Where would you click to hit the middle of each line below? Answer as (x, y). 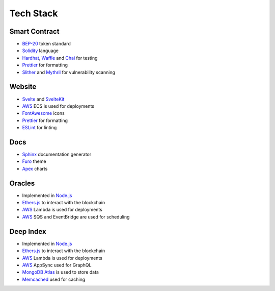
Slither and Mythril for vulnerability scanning (69, 72)
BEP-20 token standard (46, 44)
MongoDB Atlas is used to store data (61, 272)
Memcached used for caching (54, 279)
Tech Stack (34, 13)
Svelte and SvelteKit (43, 99)
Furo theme (34, 161)
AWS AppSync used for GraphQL (57, 265)
